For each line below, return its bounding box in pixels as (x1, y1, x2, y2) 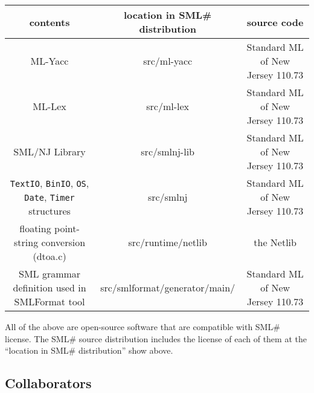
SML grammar (18, 267, 81, 281)
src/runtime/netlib (128, 235, 207, 249)
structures (28, 204, 71, 218)
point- (54, 221, 80, 235)
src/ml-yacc (143, 54, 193, 68)
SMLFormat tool (14, 294, 85, 308)
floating (19, 221, 51, 235)
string (14, 235, 39, 249)
